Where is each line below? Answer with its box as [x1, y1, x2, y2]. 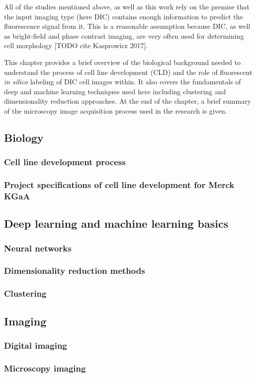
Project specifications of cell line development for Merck [4, 179, 235, 191]
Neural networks [4, 242, 72, 254]
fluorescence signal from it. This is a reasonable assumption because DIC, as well [4, 21, 251, 31]
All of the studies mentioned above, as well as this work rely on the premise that [4, 1, 250, 11]
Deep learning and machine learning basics [4, 216, 229, 231]
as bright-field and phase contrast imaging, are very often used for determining [4, 30, 244, 41]
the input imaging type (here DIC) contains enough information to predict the [4, 11, 243, 21]
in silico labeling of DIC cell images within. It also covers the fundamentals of [4, 76, 241, 87]
